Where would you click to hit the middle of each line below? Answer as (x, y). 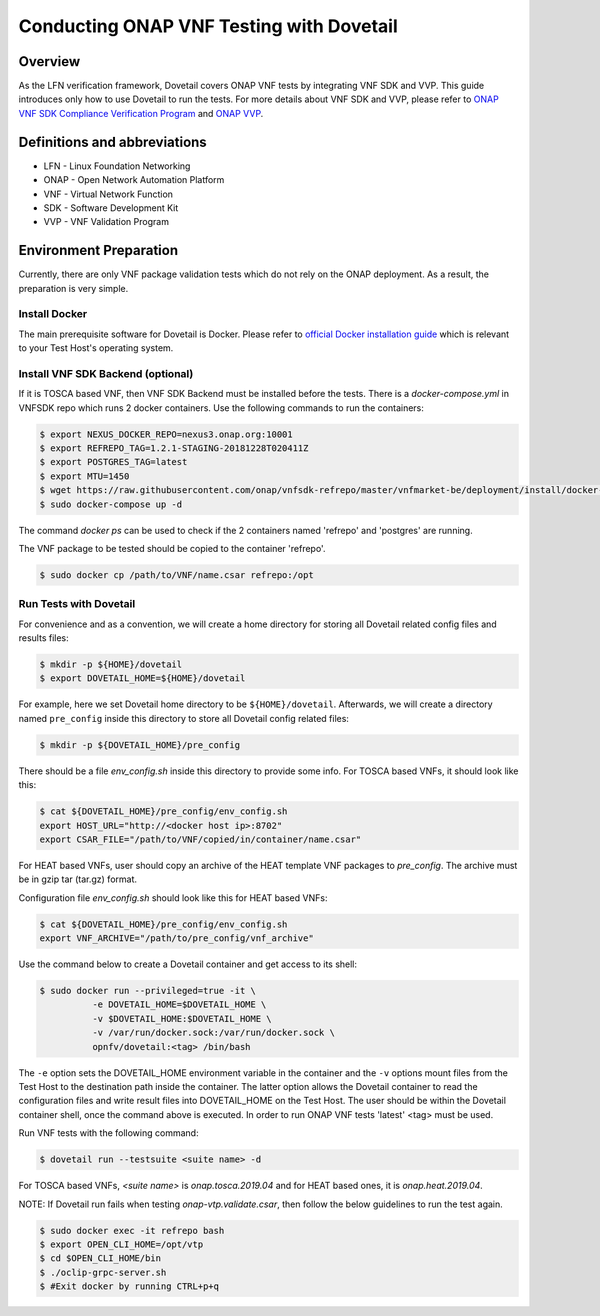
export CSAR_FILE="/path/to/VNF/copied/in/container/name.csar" (200, 839)
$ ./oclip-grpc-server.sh (103, 1272)
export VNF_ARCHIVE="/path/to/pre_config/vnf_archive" (176, 938)
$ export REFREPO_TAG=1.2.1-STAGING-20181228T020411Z (174, 448)
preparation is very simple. (73, 288)
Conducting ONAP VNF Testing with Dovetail (208, 26)
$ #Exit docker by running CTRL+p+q (129, 1286)
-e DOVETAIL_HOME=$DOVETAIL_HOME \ (179, 1004)
